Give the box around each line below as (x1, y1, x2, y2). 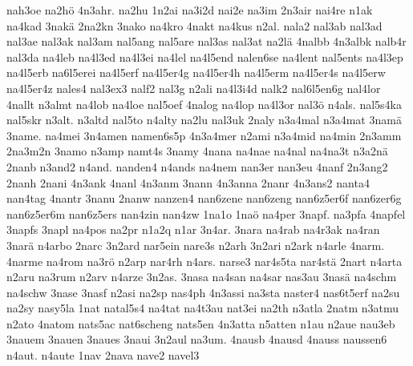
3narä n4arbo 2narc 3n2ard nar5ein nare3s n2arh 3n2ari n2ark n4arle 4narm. (6, 236, 385, 253)
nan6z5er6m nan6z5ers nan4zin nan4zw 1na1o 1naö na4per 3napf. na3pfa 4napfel (6, 205, 406, 222)
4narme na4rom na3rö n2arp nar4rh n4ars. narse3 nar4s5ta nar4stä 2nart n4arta (6, 252, 403, 269)
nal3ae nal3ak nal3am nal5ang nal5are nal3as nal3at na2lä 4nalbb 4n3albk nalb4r (6, 33, 407, 50)
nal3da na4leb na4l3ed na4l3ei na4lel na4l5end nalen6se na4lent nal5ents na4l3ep (6, 48, 403, 65)
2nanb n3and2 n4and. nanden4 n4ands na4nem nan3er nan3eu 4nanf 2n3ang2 (6, 158, 388, 175)
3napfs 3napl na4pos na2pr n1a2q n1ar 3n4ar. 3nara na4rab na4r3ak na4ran (6, 221, 380, 238)
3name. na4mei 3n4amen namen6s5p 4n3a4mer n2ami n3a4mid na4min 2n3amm (6, 127, 402, 143)
